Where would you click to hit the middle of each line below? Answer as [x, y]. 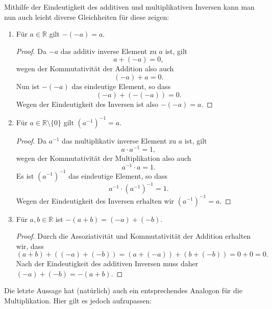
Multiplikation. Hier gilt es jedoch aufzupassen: [78, 301]
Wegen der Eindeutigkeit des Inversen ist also [87, 104]
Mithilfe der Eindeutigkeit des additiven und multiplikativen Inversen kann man [129, 7]
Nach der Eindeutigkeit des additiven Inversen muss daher [107, 263]
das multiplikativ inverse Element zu [119, 140]
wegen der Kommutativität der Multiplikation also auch [104, 158]
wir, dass [30, 246]
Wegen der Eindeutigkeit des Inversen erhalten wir [95, 200]
